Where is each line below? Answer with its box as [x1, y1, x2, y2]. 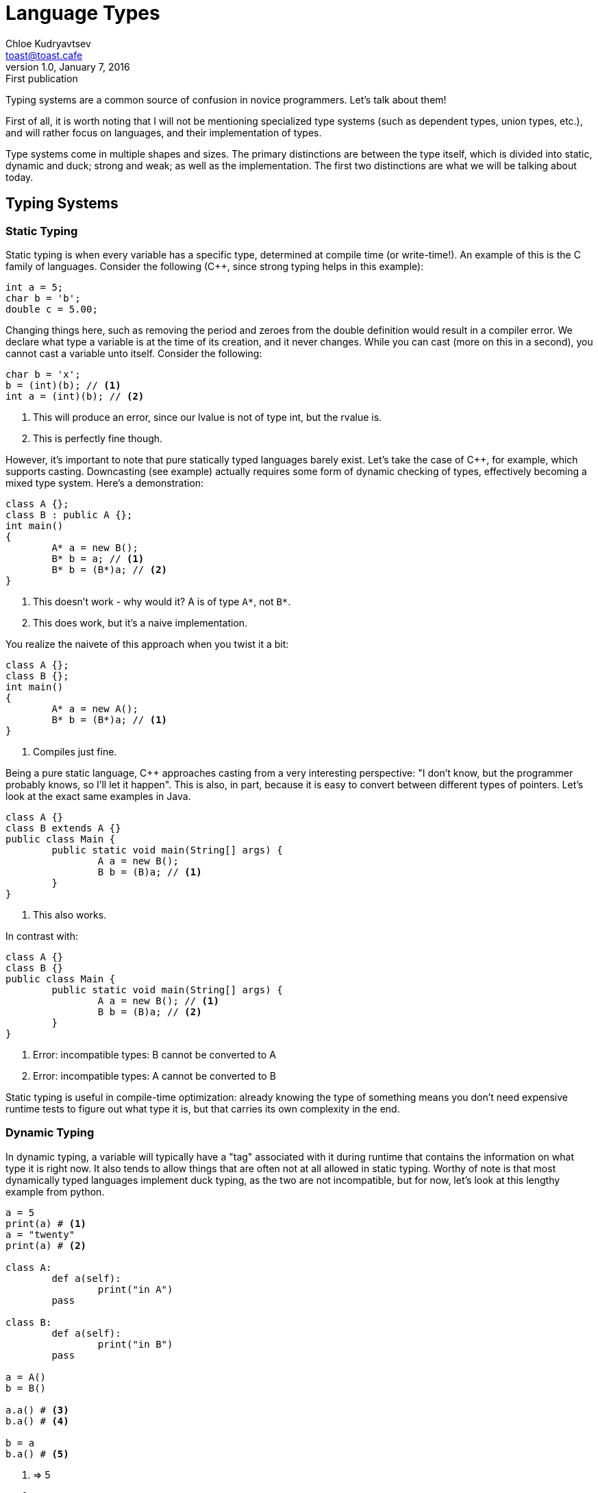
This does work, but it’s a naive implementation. [33, 616, 248, 629]
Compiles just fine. [33, 745, 117, 757]
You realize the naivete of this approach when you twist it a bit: [5, 638, 289, 650]
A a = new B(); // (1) [97, 995, 219, 1006]
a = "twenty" [5, 1228, 75, 1240]
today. [5, 171, 34, 183]
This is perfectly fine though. [33, 432, 163, 444]
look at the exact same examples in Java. [5, 790, 191, 802]
